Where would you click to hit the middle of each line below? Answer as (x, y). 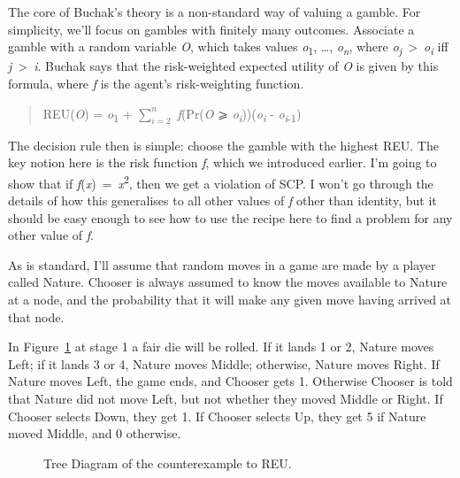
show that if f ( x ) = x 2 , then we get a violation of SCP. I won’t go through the (221, 181)
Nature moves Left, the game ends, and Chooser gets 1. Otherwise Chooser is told (230, 381)
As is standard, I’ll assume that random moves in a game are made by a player (222, 264)
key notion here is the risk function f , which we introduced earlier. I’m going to (222, 162)
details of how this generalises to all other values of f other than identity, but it (222, 200)
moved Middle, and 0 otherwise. (95, 433)
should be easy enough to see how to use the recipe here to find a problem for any (230, 217)
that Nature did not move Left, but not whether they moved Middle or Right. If (226, 398)
